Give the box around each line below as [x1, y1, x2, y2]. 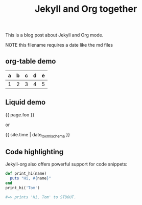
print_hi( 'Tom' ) [5, 186, 40, 191]
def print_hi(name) [5, 171, 47, 176]
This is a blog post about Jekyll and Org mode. [5, 32, 104, 38]
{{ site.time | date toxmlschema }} [5, 131, 70, 139]
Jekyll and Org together [34, 3, 137, 15]
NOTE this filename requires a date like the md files [5, 42, 113, 48]
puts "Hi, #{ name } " [10, 176, 52, 181]
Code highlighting [5, 148, 64, 156]
